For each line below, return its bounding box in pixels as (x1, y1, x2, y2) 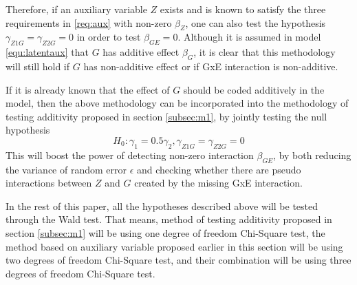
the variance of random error (6, 162, 127, 176)
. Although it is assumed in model (177, 30, 321, 44)
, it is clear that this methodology (193, 45, 336, 59)
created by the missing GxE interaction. (134, 176, 303, 190)
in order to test (76, 30, 141, 44)
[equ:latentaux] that (6, 45, 89, 59)
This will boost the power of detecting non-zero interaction (6, 147, 254, 162)
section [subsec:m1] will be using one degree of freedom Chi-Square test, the (6, 225, 325, 240)
